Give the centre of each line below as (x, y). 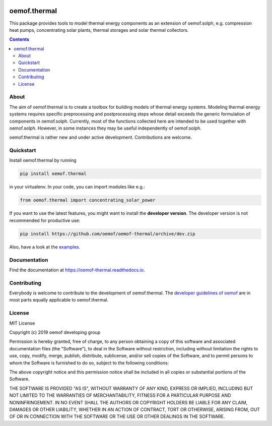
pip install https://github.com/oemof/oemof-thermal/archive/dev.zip (108, 234)
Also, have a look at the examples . (45, 247)
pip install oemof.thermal (53, 174)
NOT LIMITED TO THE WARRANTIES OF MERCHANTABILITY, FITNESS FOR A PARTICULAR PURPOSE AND (120, 395)
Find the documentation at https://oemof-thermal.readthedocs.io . (77, 270)
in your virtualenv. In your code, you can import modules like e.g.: (77, 187)
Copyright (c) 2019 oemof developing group (55, 332)
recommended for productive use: (45, 220)
